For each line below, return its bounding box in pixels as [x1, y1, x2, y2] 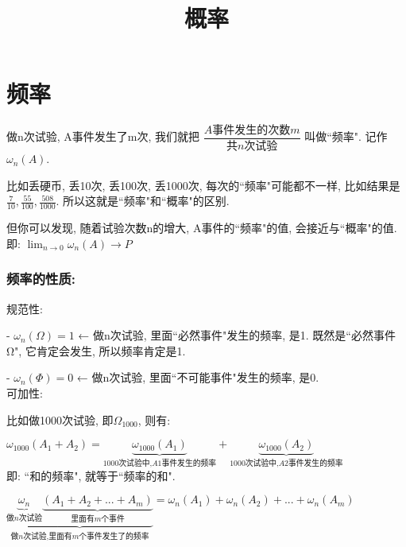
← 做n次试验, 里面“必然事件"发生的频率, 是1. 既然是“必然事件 [78, 327, 396, 343]
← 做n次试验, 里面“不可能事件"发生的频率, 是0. [76, 369, 319, 386]
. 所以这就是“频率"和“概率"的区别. [56, 192, 230, 209]
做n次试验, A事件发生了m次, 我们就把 [6, 128, 200, 145]
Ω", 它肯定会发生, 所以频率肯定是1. [6, 342, 186, 359]
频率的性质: [6, 269, 76, 289]
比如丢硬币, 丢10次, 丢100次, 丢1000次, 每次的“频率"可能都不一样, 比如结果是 [6, 177, 400, 193]
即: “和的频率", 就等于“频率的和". [6, 467, 176, 483]
